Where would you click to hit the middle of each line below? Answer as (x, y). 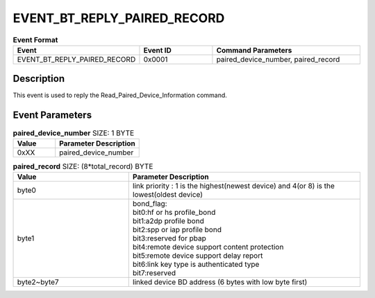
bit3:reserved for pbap (169, 238)
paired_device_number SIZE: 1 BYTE (74, 133)
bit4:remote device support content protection (208, 247)
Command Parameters (254, 50)
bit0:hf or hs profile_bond (174, 213)
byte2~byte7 (38, 282)
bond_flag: (150, 204)
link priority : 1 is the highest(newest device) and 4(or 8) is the (233, 186)
